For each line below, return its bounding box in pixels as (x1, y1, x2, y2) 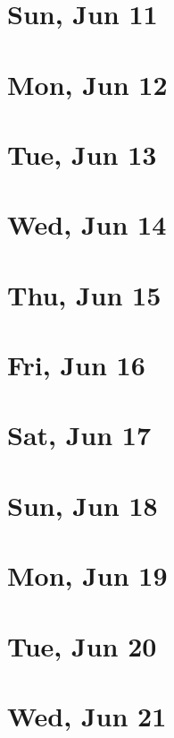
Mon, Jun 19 (7, 557, 168, 594)
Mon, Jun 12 (7, 65, 168, 102)
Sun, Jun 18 (7, 486, 158, 523)
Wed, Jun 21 (7, 697, 167, 734)
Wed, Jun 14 (7, 206, 167, 243)
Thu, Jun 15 (7, 276, 162, 313)
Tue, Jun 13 (7, 135, 157, 172)
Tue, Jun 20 (7, 627, 157, 664)
